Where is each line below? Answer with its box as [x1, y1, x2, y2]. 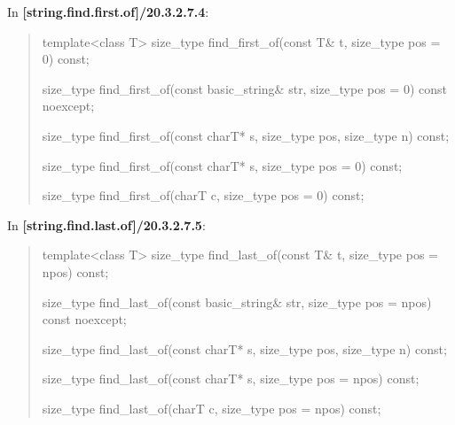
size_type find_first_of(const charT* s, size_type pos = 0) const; [42, 156, 403, 174]
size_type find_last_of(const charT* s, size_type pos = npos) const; [42, 369, 420, 388]
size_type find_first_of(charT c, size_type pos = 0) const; [42, 186, 365, 205]
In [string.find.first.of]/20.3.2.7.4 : [7, 3, 209, 20]
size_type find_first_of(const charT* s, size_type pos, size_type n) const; [42, 126, 450, 144]
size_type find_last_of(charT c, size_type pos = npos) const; [42, 398, 381, 417]
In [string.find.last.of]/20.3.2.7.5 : [7, 215, 206, 234]
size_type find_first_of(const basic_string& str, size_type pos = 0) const [42, 79, 447, 97]
